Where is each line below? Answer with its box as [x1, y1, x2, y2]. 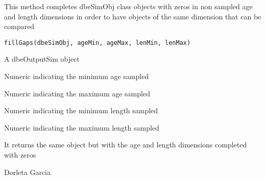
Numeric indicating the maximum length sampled [4, 122, 159, 133]
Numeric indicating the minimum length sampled [4, 105, 158, 116]
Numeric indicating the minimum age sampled [4, 71, 149, 82]
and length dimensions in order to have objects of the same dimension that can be [4, 11, 261, 21]
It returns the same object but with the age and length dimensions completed [4, 139, 247, 150]
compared [4, 21, 35, 32]
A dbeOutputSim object [4, 54, 80, 64]
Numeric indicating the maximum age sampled [4, 88, 150, 98]
